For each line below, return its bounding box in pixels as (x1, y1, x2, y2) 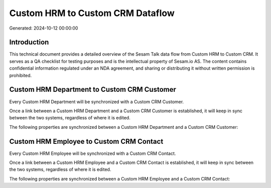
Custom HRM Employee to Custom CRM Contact (9, 137, 164, 145)
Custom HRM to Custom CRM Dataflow (9, 8, 175, 19)
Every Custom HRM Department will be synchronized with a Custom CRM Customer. (9, 98, 184, 105)
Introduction (9, 38, 49, 47)
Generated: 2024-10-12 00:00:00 (9, 25, 78, 31)
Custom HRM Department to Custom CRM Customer (9, 85, 177, 94)
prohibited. (9, 72, 32, 78)
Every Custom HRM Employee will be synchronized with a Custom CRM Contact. (9, 150, 176, 156)
